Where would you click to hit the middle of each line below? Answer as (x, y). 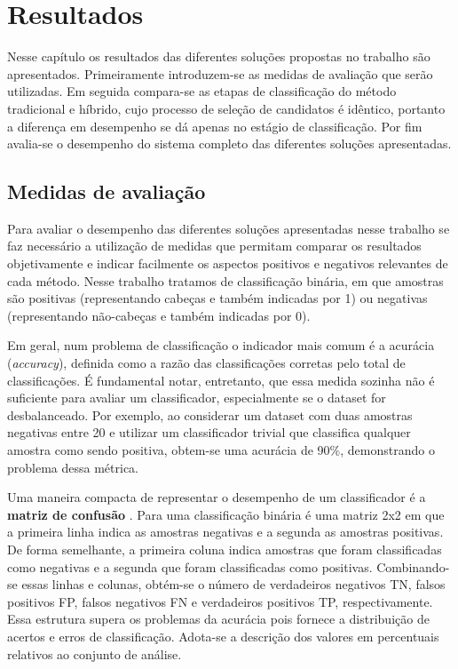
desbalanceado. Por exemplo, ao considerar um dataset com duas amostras (210, 414)
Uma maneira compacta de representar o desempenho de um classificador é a (217, 497)
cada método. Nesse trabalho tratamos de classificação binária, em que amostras (225, 280)
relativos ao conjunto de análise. (95, 653)
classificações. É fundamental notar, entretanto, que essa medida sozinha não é (221, 380)
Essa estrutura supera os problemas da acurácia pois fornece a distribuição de (218, 619)
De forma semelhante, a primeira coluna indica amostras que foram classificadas (225, 549)
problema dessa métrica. (73, 467)
